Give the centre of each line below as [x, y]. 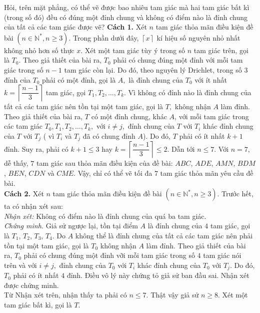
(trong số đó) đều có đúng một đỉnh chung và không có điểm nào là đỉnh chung [126, 17]
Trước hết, [237, 194]
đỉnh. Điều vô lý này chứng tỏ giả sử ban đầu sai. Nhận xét [158, 275]
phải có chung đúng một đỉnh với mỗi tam [178, 60]
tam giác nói [222, 255]
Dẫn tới [183, 148]
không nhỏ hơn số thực [39, 50]
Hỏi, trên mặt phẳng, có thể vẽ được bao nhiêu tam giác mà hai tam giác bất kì [127, 7]
